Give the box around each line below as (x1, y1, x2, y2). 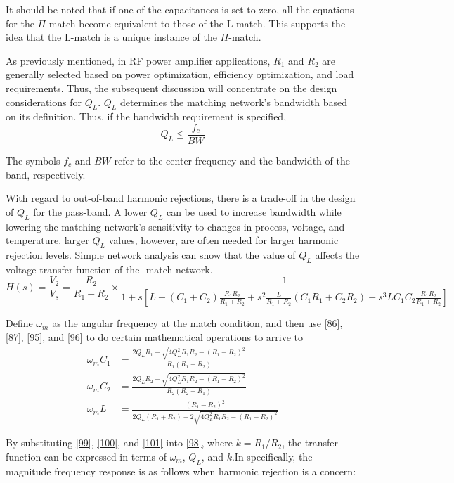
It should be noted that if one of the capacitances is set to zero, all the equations (6, 2, 354, 16)
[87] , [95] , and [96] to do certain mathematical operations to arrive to (6, 329, 304, 344)
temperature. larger (6, 233, 89, 247)
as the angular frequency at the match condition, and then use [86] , (52, 316, 343, 330)
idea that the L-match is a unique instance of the (6, 30, 217, 44)
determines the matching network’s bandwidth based (119, 94, 348, 109)
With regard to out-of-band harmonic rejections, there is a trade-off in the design (6, 191, 356, 205)
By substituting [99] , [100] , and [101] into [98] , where (6, 435, 233, 450)
